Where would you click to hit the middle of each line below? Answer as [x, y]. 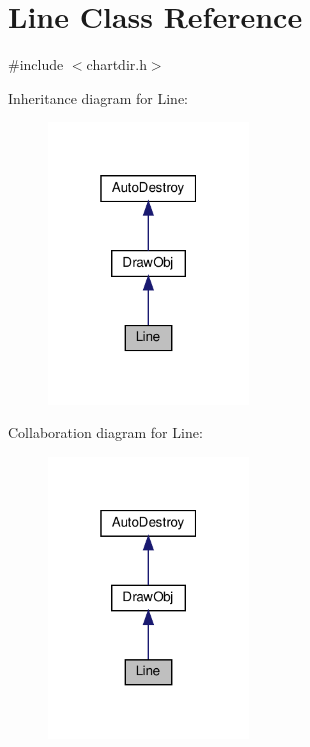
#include [36, 64]
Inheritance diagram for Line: [98, 97]
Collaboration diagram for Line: [105, 432]
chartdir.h [116, 64]
